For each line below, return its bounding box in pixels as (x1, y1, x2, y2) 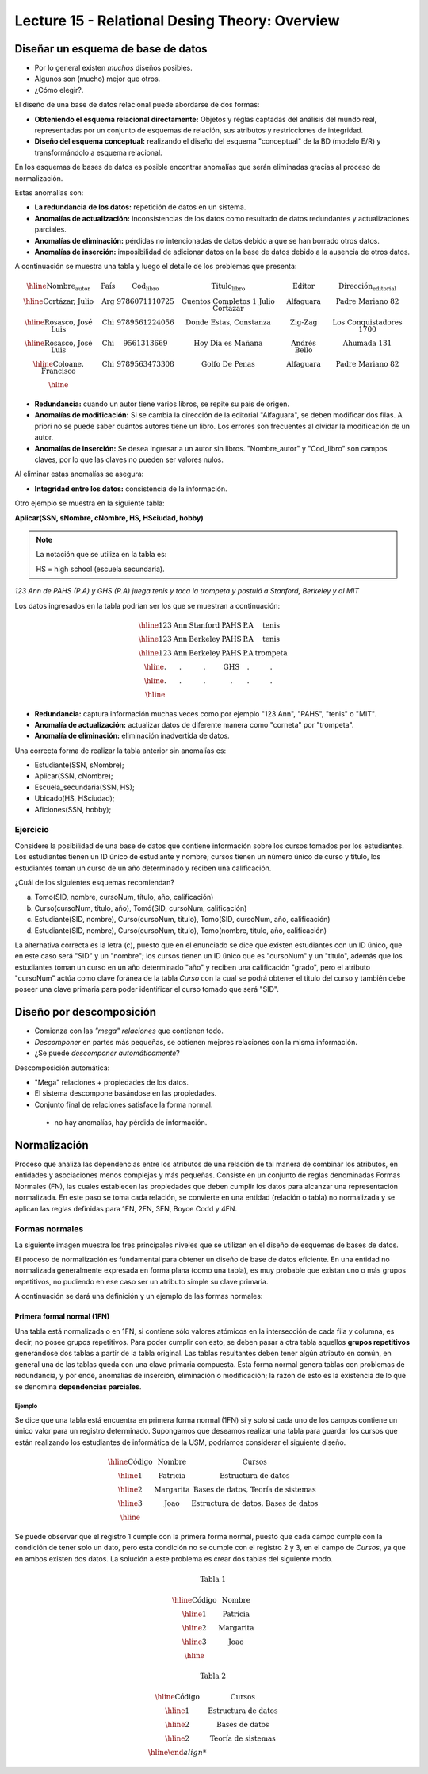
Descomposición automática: (14, 1063, 110, 1073)
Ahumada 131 (342, 339, 392, 348)
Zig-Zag (289, 318, 318, 327)
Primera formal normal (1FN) (14, 1311, 110, 1321)
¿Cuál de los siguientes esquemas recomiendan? (14, 877, 174, 887)
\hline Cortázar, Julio (23, 298, 94, 306)
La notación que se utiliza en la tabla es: (36, 550, 167, 559)
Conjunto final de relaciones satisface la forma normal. (34, 1100, 213, 1109)
